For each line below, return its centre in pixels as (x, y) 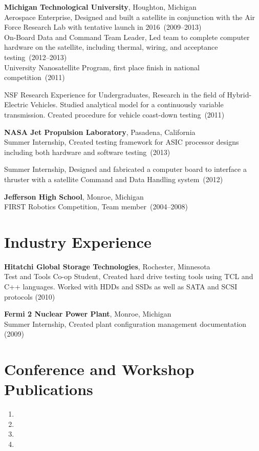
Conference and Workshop (99, 369)
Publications (49, 389)
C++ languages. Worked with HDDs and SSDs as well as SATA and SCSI (121, 286)
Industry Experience (78, 241)
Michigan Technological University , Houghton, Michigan (100, 7)
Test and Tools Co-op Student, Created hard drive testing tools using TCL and (129, 276)
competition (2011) (35, 77)
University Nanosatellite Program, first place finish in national (102, 67)
